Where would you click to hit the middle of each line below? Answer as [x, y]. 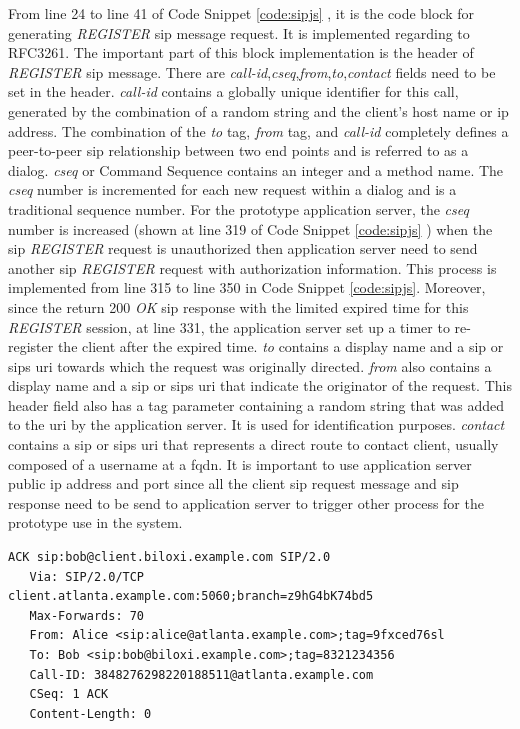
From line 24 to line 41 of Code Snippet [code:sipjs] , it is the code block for [241, 13]
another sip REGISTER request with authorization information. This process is [252, 267]
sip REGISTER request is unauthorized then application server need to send [243, 248]
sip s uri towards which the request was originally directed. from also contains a [250, 365]
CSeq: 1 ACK [69, 694]
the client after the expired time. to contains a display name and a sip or [280, 346]
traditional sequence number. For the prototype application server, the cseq [238, 208]
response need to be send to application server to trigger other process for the [246, 502]
